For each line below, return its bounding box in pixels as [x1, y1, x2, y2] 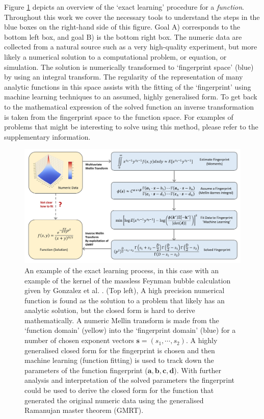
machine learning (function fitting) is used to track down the [24, 355, 214, 365]
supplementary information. [4, 131, 91, 142]
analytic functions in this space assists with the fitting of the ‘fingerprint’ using [4, 81, 251, 92]
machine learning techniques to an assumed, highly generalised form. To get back [4, 91, 257, 102]
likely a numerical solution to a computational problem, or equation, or [4, 51, 227, 62]
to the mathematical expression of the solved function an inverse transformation [4, 101, 254, 112]
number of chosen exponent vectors [24, 335, 134, 346]
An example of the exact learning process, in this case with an [24, 265, 219, 275]
